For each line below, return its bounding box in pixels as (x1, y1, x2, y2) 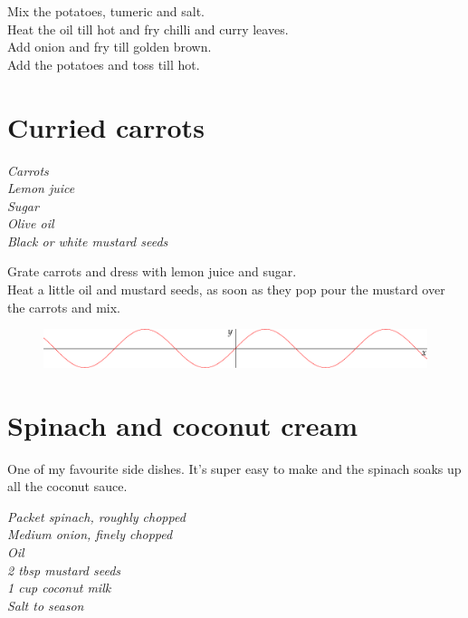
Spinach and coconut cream (7, 406, 358, 443)
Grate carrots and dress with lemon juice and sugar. (7, 262, 297, 281)
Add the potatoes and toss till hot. (7, 54, 200, 73)
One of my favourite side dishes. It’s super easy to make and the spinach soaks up (7, 459, 462, 478)
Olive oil (7, 214, 54, 233)
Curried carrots (7, 108, 205, 145)
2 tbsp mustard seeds (7, 560, 121, 579)
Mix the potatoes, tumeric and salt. (7, 2, 205, 20)
